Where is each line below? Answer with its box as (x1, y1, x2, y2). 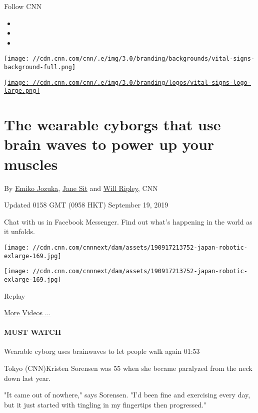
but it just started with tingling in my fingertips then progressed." (4, 399, 206, 409)
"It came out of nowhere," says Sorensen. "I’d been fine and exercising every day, (4, 389, 250, 400)
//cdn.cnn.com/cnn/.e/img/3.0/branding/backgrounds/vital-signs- (32, 55, 255, 63)
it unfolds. (4, 226, 35, 237)
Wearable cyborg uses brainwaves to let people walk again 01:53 (4, 346, 200, 356)
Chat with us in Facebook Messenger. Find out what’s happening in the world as (4, 216, 252, 227)
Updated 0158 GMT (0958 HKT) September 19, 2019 (4, 199, 168, 210)
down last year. (4, 372, 51, 383)
